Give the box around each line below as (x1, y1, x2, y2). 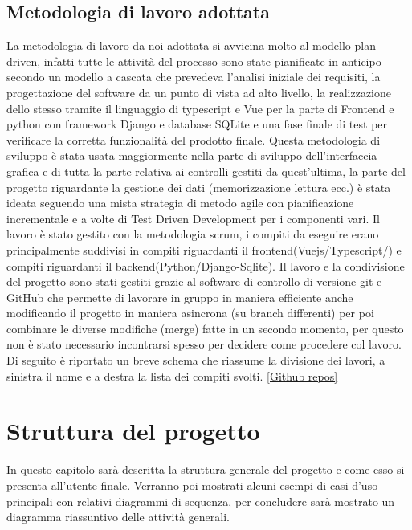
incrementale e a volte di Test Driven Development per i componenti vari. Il (6, 210, 380, 226)
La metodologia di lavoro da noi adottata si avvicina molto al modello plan (6, 37, 376, 54)
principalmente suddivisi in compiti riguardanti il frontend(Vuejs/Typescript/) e (6, 241, 402, 258)
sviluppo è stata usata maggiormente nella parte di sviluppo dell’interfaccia (6, 147, 377, 164)
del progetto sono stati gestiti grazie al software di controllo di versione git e (6, 273, 382, 290)
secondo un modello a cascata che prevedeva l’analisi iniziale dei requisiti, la (6, 68, 381, 85)
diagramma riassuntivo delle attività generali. (6, 508, 230, 525)
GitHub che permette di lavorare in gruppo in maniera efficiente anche (6, 288, 353, 305)
